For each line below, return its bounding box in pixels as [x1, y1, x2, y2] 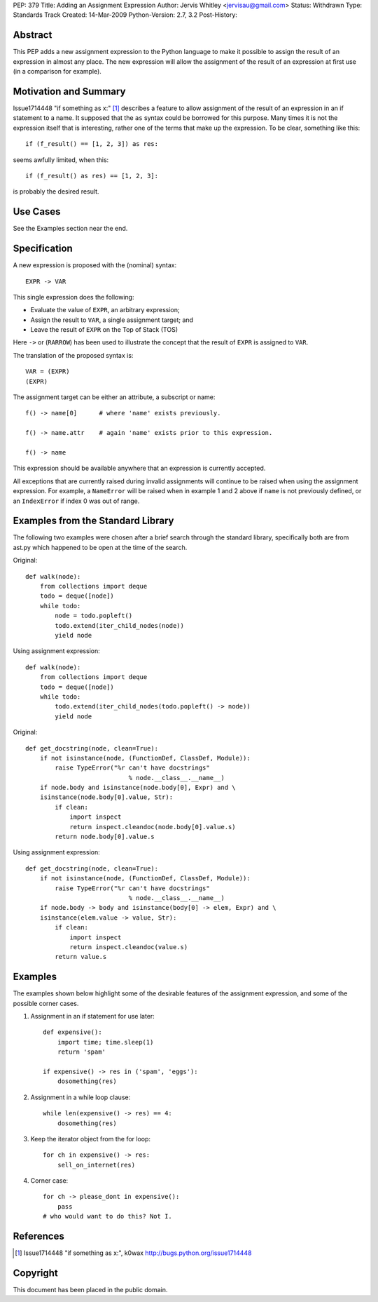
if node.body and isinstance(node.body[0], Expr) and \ [39, 784, 236, 792]
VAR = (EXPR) [25, 368, 70, 375]
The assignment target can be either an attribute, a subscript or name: [13, 393, 216, 401]
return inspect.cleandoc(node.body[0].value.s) [69, 823, 236, 831]
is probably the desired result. [13, 187, 99, 196]
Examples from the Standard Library [13, 515, 174, 527]
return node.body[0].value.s [55, 833, 155, 841]
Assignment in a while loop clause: [30, 1093, 131, 1101]
